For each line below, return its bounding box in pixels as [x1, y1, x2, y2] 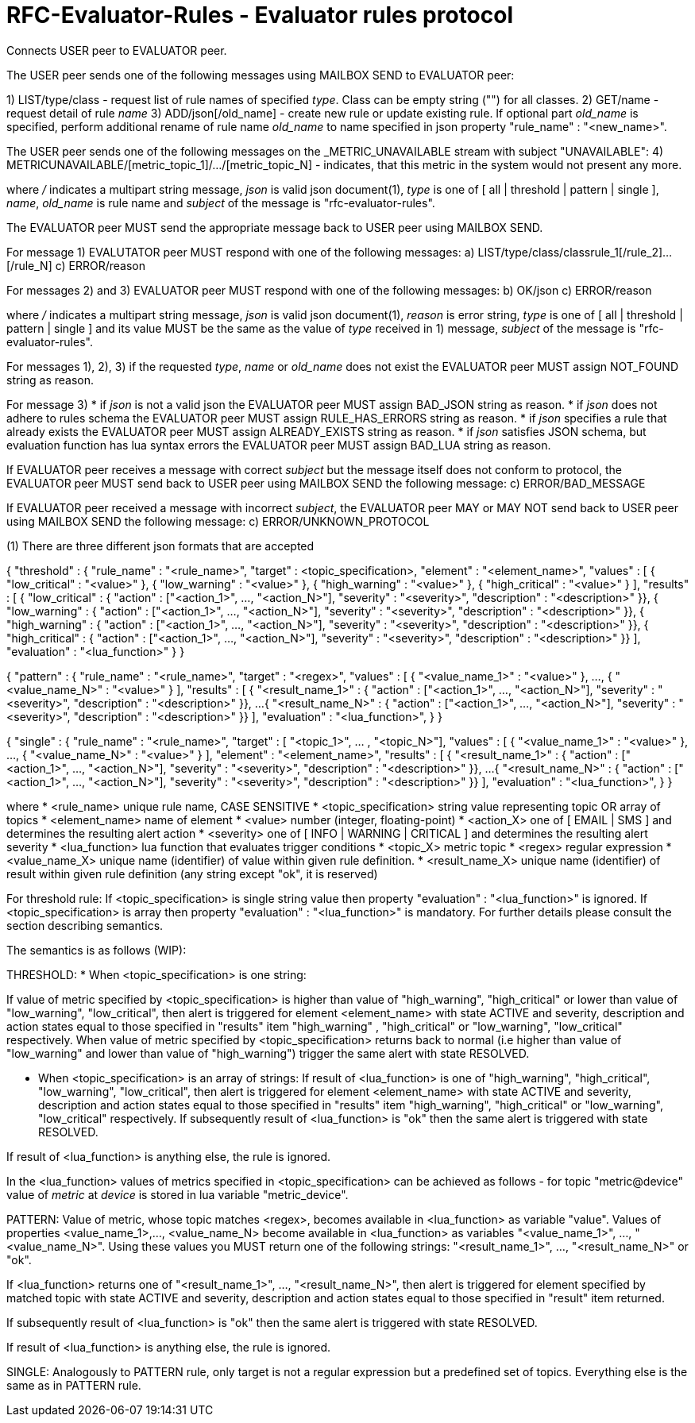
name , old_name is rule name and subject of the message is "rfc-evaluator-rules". [6, 195, 435, 210]
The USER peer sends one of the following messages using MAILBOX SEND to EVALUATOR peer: [6, 67, 515, 82]
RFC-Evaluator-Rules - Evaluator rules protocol [6, 2, 514, 29]
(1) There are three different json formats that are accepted [6, 538, 315, 553]
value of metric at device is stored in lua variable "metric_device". [6, 1187, 349, 1201]
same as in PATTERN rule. [6, 1378, 141, 1392]
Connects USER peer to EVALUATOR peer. [6, 43, 227, 57]
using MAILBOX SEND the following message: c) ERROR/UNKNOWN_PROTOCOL [6, 514, 430, 528]
